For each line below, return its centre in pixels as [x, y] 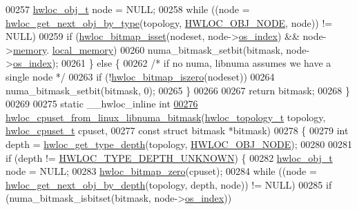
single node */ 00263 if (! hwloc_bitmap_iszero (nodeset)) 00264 [140, 76]
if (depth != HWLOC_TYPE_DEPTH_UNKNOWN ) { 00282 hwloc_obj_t [169, 157]
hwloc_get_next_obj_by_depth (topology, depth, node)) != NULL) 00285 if [169, 184]
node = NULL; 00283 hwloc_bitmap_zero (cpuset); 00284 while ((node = [161, 171]
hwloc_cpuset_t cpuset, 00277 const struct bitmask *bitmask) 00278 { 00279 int [177, 130]
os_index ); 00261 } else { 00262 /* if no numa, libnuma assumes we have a [172, 63]
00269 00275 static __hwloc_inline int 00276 [102, 104]
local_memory [83, 49]
